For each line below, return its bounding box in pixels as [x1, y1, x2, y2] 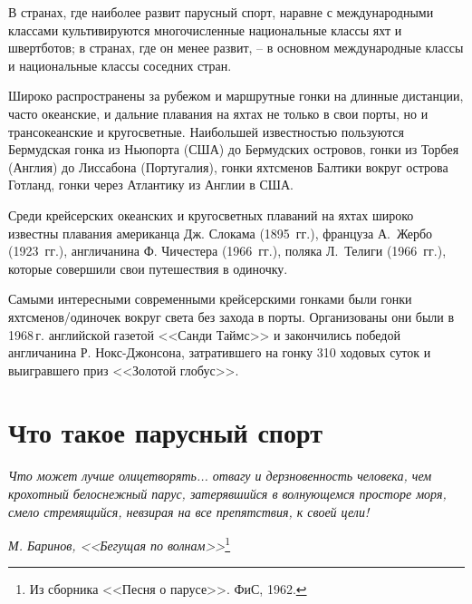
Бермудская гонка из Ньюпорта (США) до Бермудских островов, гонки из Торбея [8, 140, 459, 159]
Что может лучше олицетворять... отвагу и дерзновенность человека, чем [8, 466, 432, 485]
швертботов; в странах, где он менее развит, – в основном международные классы [8, 38, 464, 57]
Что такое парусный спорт [8, 414, 323, 451]
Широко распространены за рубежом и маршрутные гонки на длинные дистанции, [8, 86, 464, 105]
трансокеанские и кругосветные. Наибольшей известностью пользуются [8, 122, 404, 141]
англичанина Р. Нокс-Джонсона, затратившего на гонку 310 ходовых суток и [8, 343, 431, 362]
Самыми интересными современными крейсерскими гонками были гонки [8, 289, 412, 308]
